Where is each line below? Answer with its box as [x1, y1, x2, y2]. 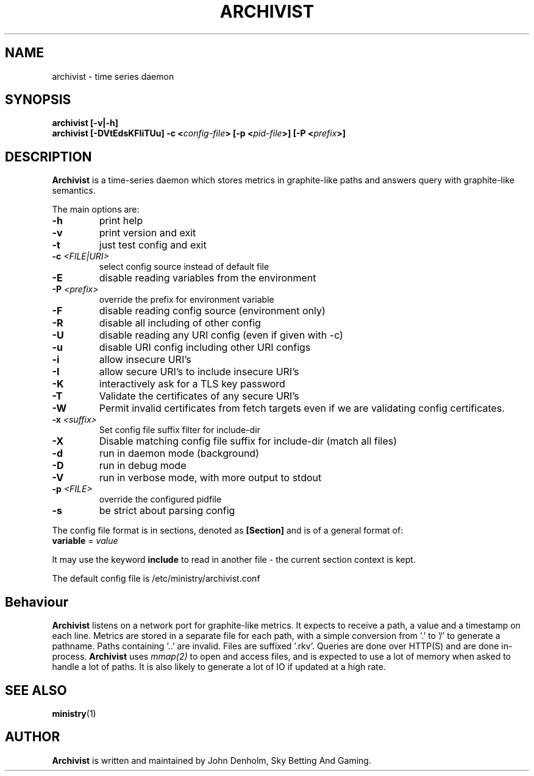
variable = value [52, 535, 118, 546]
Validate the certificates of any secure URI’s [99, 390, 299, 403]
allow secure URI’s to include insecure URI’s [99, 365, 299, 378]
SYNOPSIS [5, 92, 71, 108]
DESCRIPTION [5, 149, 92, 164]
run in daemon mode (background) [99, 447, 259, 460]
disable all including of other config [99, 317, 261, 330]
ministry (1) [52, 708, 96, 719]
